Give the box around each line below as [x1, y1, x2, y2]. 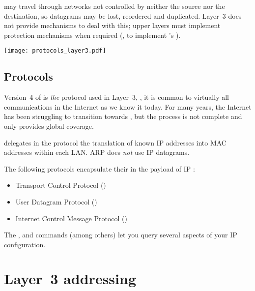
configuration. [4, 239, 46, 249]
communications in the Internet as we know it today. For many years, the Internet [4, 101, 252, 112]
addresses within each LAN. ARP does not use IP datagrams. [4, 147, 190, 157]
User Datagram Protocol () [15, 196, 97, 206]
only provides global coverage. [4, 121, 94, 131]
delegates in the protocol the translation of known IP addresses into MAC [4, 137, 227, 147]
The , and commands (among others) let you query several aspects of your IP [4, 230, 237, 240]
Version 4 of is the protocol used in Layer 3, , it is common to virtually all [4, 92, 229, 102]
